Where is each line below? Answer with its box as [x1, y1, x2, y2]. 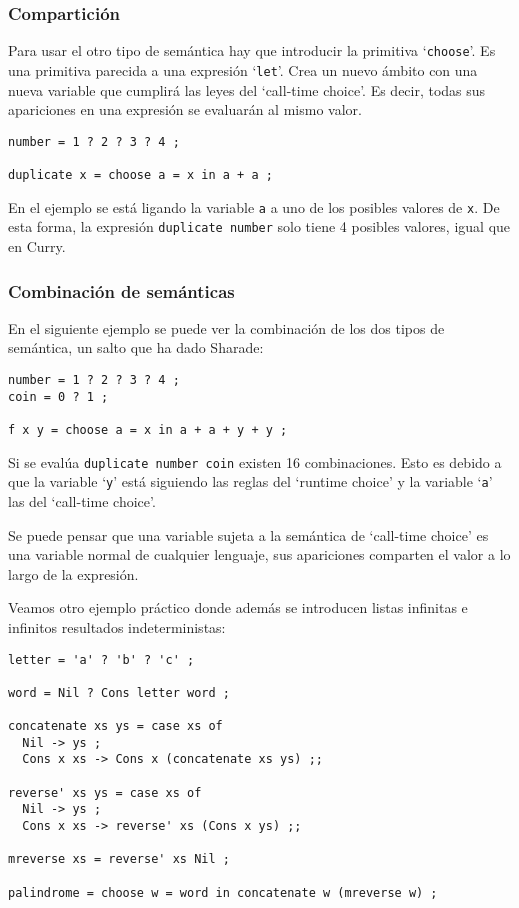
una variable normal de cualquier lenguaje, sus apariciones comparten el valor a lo [8, 544, 511, 565]
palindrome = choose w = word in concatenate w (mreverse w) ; [8, 885, 438, 900]
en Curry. [8, 236, 66, 256]
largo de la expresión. [8, 563, 139, 584]
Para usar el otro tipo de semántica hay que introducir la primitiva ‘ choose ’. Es [8, 40, 496, 61]
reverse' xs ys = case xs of [8, 785, 202, 800]
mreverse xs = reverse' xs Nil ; [8, 852, 230, 867]
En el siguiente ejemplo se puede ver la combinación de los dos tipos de [8, 317, 445, 338]
